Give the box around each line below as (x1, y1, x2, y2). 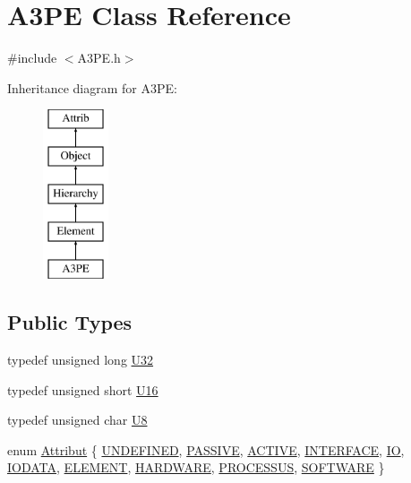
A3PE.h (77, 48, 121, 67)
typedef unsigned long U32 (7, 350, 154, 369)
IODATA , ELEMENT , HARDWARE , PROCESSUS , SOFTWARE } (7, 458, 385, 477)
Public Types (7, 308, 133, 336)
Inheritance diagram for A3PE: (7, 78, 177, 97)
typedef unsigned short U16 (7, 380, 158, 399)
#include (7, 48, 57, 67)
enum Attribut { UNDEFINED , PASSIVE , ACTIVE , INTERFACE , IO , (7, 440, 405, 459)
